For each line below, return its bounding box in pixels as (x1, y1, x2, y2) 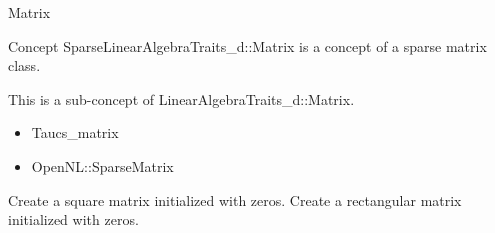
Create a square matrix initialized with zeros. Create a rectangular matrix (8, 189, 462, 210)
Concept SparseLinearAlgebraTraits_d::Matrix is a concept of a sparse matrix (8, 35, 487, 56)
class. (8, 55, 41, 76)
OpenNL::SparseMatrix (31, 155, 174, 176)
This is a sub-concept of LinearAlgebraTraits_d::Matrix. (8, 88, 355, 109)
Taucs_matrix (31, 122, 119, 143)
